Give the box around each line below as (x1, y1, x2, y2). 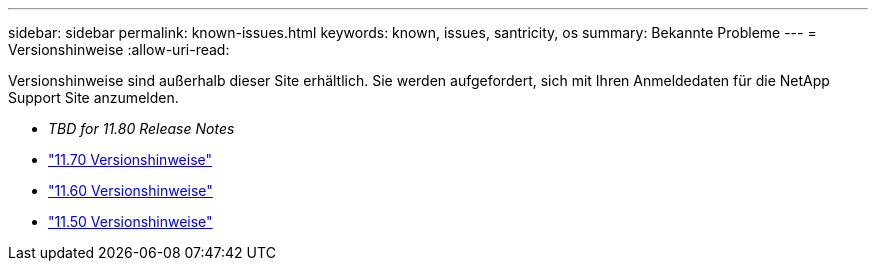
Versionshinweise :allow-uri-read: (8, 41, 230, 58)
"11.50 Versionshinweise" (48, 213, 213, 230)
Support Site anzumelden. (8, 89, 179, 106)
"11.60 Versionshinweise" (48, 182, 213, 199)
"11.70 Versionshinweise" (48, 151, 213, 168)
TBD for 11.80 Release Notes (48, 120, 235, 137)
